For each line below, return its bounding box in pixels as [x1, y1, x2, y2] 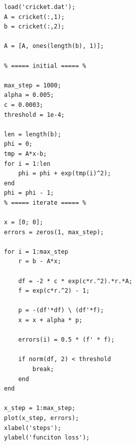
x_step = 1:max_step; [4, 405, 76, 412]
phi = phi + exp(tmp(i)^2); [18, 170, 111, 177]
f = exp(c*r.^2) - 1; [18, 287, 90, 295]
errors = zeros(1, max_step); [4, 228, 104, 236]
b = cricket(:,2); [4, 23, 65, 30]
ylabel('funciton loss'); [4, 434, 90, 442]
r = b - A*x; [18, 258, 61, 265]
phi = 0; [4, 140, 33, 148]
